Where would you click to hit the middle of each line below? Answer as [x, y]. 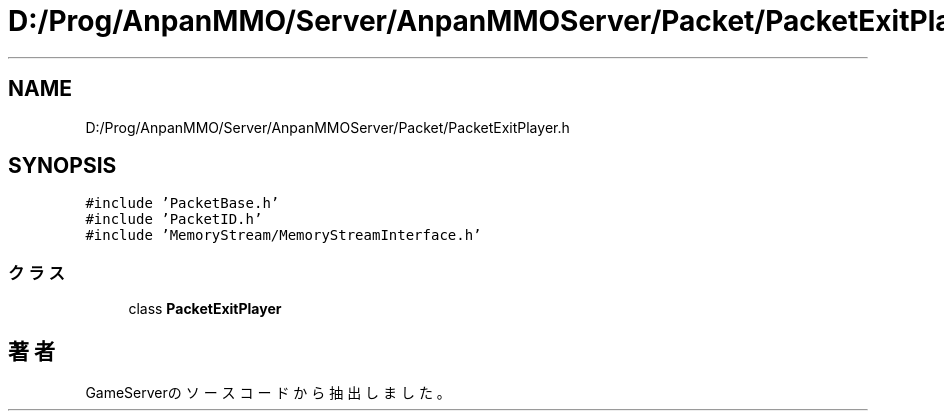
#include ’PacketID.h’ [174, 219]
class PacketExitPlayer [205, 309]
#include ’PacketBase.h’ [182, 203]
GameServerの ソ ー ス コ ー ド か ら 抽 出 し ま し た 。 [268, 393]
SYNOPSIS [62, 166]
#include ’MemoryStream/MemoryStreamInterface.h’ [283, 235]
